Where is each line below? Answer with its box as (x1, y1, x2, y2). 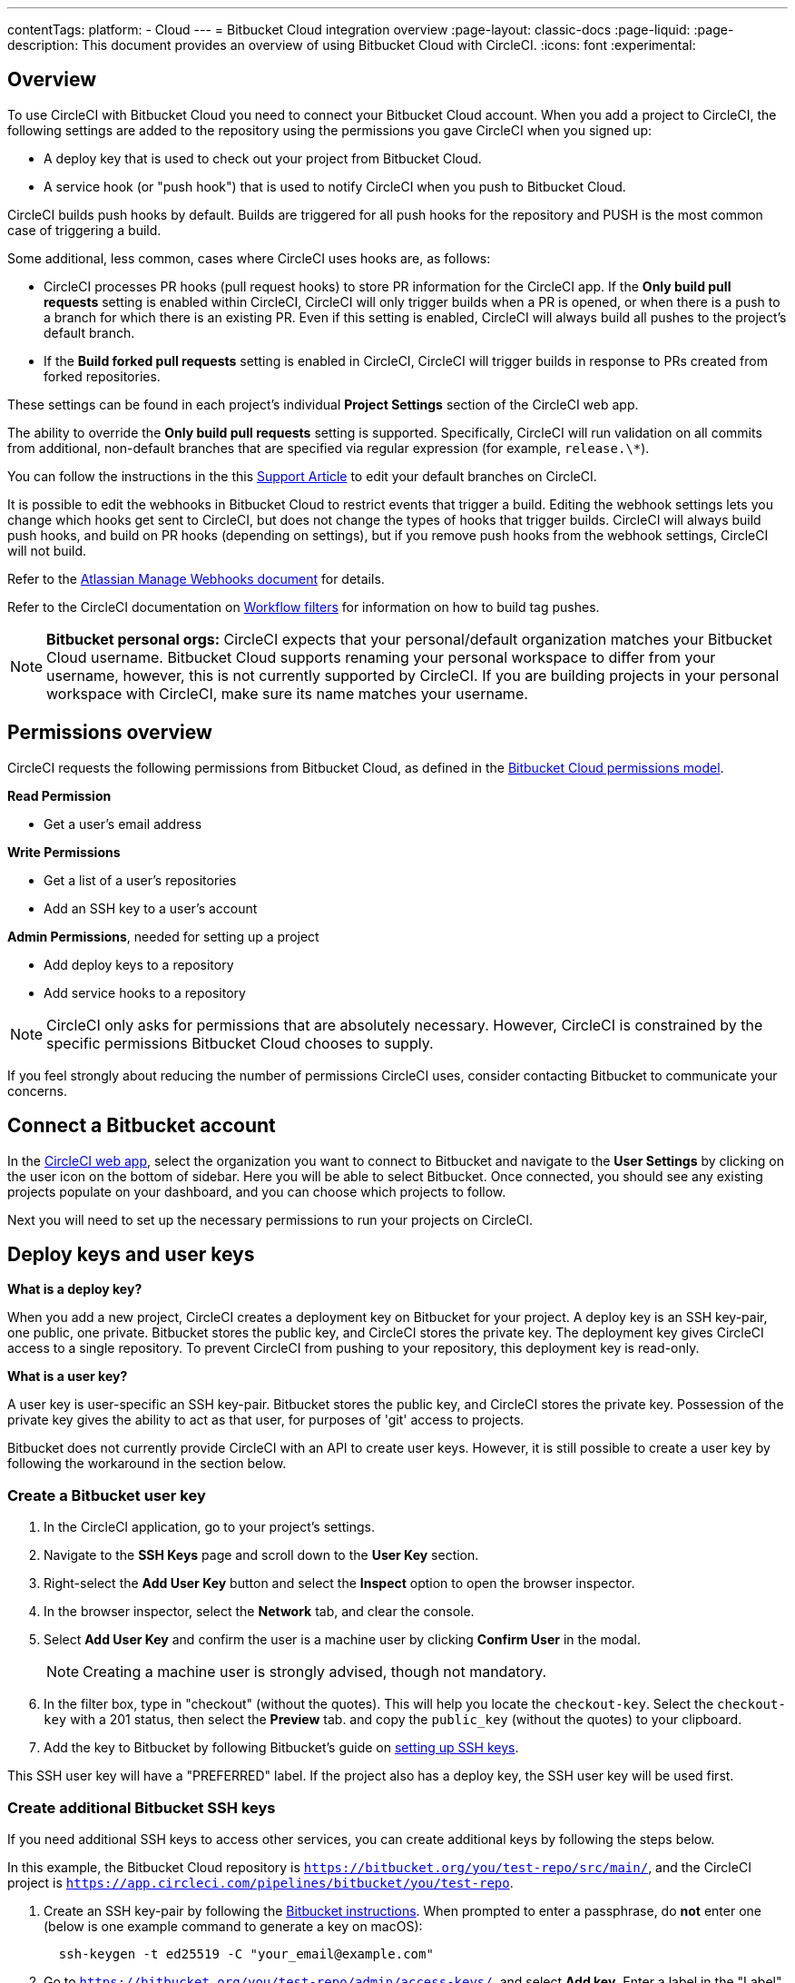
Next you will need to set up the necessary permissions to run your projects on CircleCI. (7, 1211, 534, 1228)
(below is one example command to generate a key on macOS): (44, 1918, 423, 1934)
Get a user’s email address (44, 815, 202, 832)
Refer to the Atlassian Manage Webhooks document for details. (7, 570, 385, 587)
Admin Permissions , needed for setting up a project (7, 928, 319, 944)
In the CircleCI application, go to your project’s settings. (44, 1519, 376, 1535)
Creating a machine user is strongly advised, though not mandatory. (83, 1662, 547, 1682)
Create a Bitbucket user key (7, 1485, 206, 1505)
